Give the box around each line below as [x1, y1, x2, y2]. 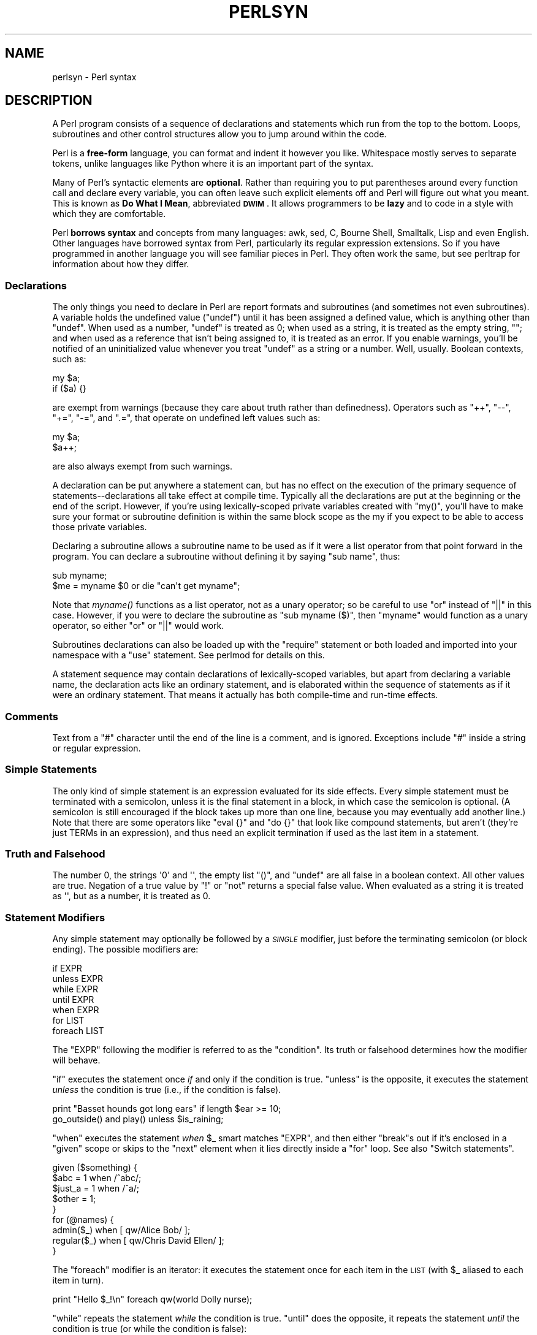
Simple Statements [5, 763, 97, 776]
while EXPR [52, 984, 98, 995]
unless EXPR [52, 973, 104, 984]
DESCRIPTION [5, 93, 93, 108]
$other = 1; [52, 1193, 96, 1204]
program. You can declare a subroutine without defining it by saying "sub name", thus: [52, 551, 400, 562]
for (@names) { [52, 1214, 114, 1225]
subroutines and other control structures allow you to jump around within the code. [52, 129, 387, 140]
